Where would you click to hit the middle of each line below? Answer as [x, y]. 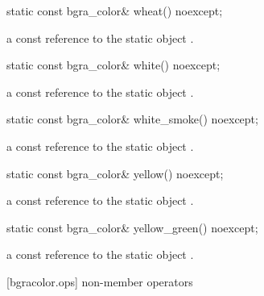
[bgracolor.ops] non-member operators [100, 281]
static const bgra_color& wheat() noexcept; [115, 10]
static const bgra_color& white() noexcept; [113, 65]
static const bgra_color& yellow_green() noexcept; [132, 227]
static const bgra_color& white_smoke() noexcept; [132, 119]
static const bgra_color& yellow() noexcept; [115, 173]
